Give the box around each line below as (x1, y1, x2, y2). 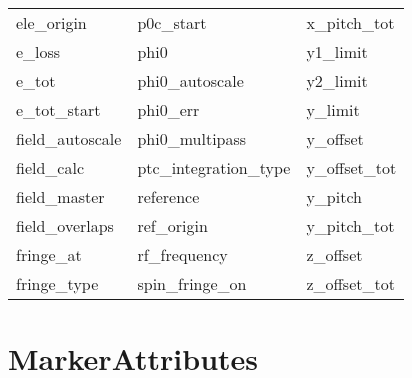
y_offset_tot (306, 156, 397, 179)
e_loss (16, 40, 61, 63)
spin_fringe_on (137, 272, 247, 295)
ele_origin (16, 11, 87, 34)
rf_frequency (137, 243, 228, 266)
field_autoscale (16, 127, 122, 150)
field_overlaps (16, 214, 114, 237)
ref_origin (137, 214, 208, 237)
